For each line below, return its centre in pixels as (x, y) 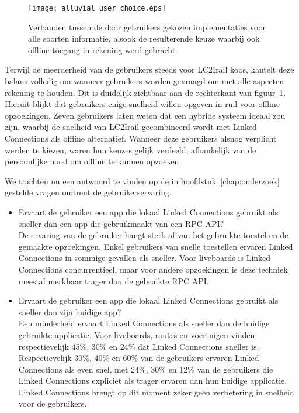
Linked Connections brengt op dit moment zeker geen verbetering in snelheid (156, 392)
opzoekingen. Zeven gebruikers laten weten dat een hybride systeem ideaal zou (145, 115)
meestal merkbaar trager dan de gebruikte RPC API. (114, 281)
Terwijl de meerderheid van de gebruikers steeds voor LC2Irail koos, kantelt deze (149, 69)
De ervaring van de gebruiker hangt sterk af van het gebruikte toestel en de (153, 235)
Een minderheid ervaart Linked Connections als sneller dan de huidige (144, 323)
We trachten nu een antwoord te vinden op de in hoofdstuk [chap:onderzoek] (142, 180)
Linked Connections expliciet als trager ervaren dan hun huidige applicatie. (153, 381)
